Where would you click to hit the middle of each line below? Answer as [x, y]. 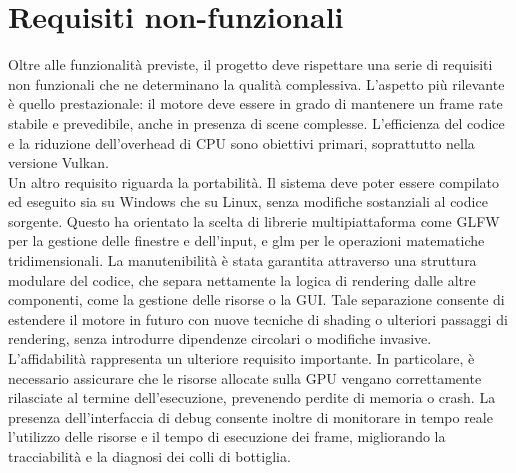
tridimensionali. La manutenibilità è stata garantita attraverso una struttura [242, 260]
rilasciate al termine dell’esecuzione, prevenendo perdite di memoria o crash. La [252, 397]
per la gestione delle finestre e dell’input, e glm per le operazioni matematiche [246, 240]
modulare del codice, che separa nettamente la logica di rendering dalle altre [242, 279]
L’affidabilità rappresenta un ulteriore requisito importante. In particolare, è [241, 358]
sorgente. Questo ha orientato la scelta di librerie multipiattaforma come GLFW [254, 220]
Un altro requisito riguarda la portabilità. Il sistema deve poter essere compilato [254, 181]
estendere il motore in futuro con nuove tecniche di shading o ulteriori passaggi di [258, 318]
